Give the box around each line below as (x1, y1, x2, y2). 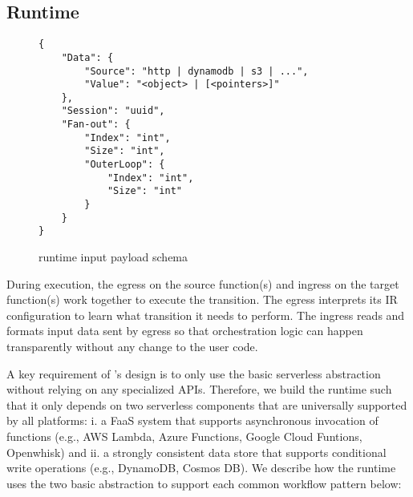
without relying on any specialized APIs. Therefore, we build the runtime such (6, 381, 392, 398)
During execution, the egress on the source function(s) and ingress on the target (6, 275, 399, 292)
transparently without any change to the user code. (6, 338, 258, 355)
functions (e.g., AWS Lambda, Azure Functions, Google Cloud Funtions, (6, 427, 362, 444)
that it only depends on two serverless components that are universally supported (6, 396, 407, 413)
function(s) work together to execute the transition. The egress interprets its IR (6, 291, 398, 308)
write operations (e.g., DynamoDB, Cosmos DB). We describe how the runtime (6, 459, 396, 476)
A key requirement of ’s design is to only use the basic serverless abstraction (6, 365, 381, 382)
